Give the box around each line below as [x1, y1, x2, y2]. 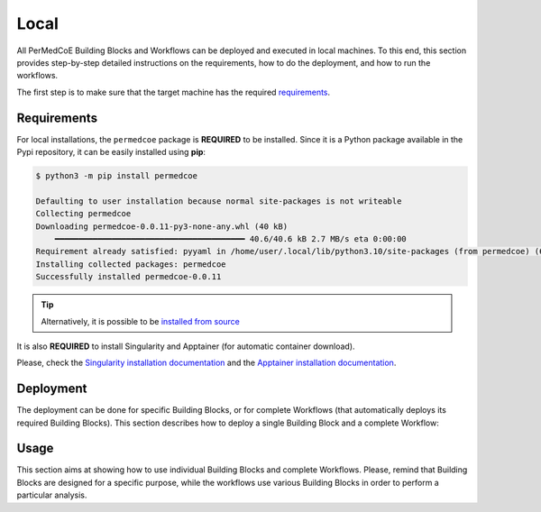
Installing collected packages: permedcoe [35, 259, 226, 270]
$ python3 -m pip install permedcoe [35, 171, 198, 180]
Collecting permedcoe [35, 208, 132, 219]
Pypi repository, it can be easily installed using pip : [16, 147, 206, 158]
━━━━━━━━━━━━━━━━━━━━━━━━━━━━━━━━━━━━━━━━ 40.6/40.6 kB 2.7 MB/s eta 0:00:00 [54, 233, 408, 243]
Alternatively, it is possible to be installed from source [41, 315, 241, 326]
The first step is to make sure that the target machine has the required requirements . [16, 87, 331, 97]
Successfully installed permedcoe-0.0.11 [35, 271, 222, 282]
